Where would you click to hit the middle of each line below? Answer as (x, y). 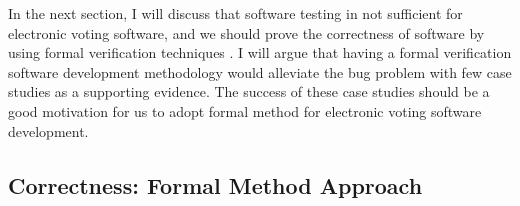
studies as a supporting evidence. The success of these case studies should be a (249, 91)
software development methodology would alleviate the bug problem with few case (260, 71)
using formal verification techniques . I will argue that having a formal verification (260, 52)
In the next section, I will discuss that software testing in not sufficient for (235, 13)
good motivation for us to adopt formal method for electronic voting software (245, 110)
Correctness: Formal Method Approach (215, 184)
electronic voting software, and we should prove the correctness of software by (246, 32)
